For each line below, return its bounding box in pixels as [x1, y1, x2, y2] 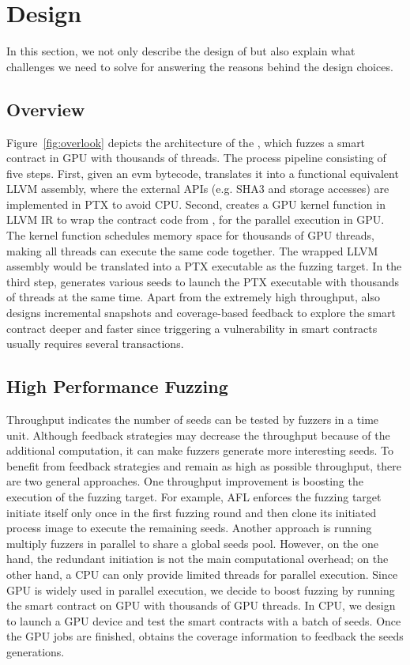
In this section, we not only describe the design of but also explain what [6, 43, 355, 59]
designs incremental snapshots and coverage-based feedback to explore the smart [6, 304, 396, 321]
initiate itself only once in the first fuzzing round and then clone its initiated [6, 504, 377, 520]
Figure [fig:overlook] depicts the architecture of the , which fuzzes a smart [6, 134, 366, 150]
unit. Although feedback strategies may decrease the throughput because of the [6, 426, 390, 443]
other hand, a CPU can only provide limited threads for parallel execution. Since [6, 565, 398, 582]
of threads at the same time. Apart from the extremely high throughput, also [6, 289, 380, 305]
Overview [6, 96, 85, 121]
